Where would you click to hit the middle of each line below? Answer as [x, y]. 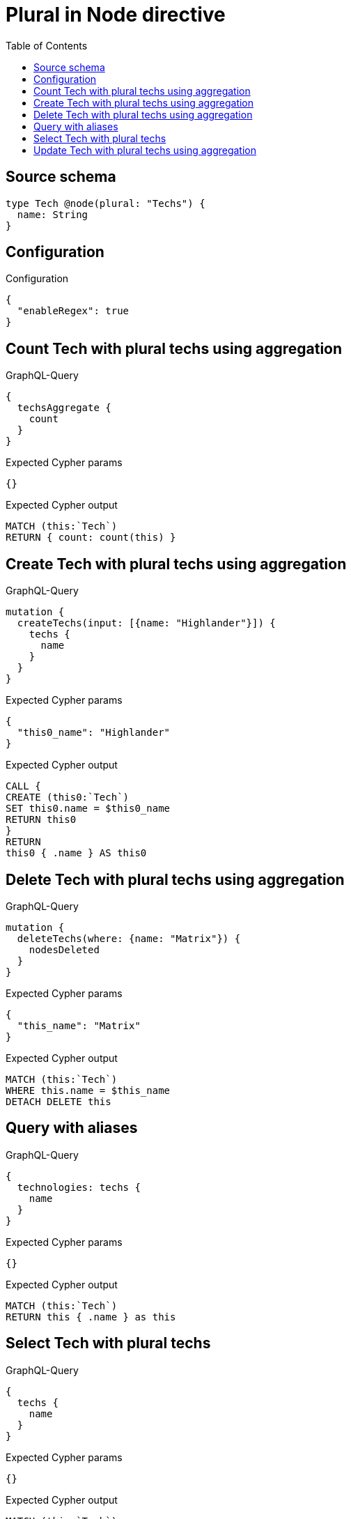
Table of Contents [47, 45]
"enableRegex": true [73, 311]
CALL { [23, 786]
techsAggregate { [64, 408]
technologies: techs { [79, 1187]
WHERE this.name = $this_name [88, 1090]
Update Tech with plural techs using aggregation [145, 150]
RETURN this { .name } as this [91, 1317]
